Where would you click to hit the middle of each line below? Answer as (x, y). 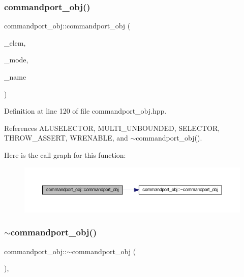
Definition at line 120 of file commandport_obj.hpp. (85, 111)
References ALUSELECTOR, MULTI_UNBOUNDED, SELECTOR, (112, 128)
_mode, (16, 60)
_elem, (15, 42)
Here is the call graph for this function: (65, 154)
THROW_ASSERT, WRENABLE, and (66, 138)
